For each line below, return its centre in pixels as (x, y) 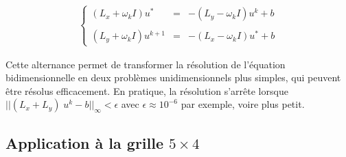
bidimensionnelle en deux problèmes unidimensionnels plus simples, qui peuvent (173, 77)
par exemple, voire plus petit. (243, 104)
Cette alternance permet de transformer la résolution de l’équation (146, 64)
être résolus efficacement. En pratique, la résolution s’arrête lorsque (147, 90)
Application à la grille (85, 142)
